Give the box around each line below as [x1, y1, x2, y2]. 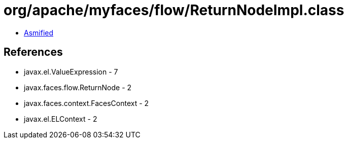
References [4, 46, 63, 59]
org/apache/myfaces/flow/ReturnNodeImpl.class [4, 2, 344, 19]
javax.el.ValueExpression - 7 [24, 67, 118, 76]
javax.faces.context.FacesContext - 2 [24, 98, 149, 108]
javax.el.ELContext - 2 [24, 114, 97, 123]
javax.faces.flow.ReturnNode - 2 [24, 83, 132, 92]
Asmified [24, 28, 54, 37]
